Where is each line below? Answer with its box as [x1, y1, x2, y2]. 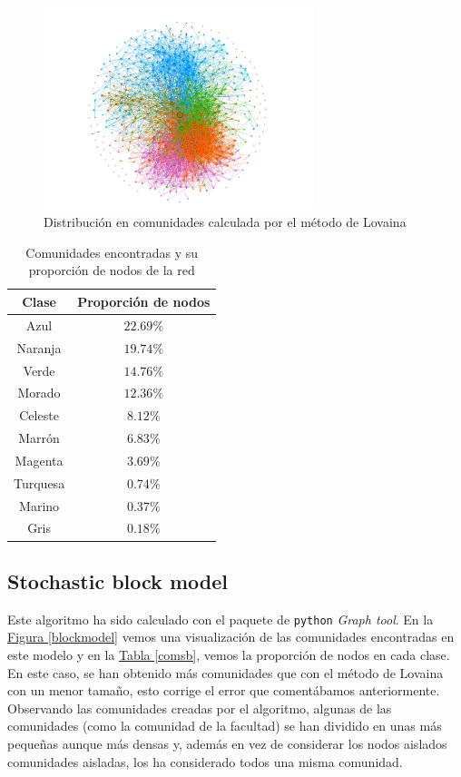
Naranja [16, 338, 62, 357]
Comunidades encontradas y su [25, 242, 199, 261]
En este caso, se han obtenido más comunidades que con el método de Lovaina [7, 663, 444, 682]
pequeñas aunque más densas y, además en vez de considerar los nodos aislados [7, 733, 447, 752]
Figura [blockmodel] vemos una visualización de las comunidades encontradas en [7, 627, 455, 646]
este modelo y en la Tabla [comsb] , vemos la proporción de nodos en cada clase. [7, 644, 450, 664]
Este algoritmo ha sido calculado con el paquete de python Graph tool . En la [7, 609, 434, 628]
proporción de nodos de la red [28, 261, 195, 280]
